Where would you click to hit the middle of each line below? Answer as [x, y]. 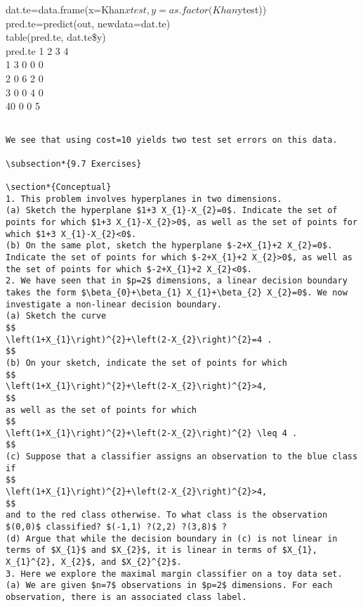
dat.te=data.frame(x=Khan [65, 9]
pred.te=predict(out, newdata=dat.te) [88, 23]
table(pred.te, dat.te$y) [56, 37]
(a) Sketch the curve [56, 316]
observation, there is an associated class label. [126, 597]
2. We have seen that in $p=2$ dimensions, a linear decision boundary [177, 281]
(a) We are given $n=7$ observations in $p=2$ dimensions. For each [169, 586]
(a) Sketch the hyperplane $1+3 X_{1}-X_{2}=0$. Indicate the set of [172, 211]
